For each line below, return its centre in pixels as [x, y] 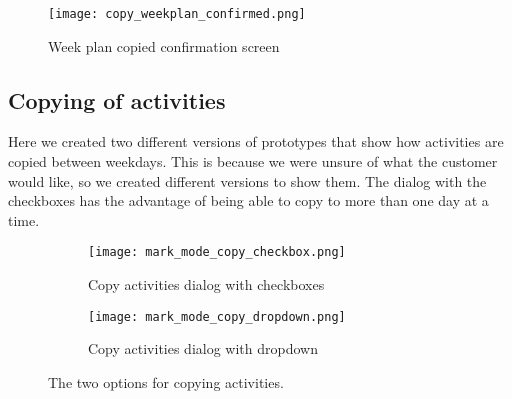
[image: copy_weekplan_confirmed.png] [177, 14]
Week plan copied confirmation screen [164, 45]
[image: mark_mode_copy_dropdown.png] [217, 316]
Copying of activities [117, 99]
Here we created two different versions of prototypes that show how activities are [256, 141]
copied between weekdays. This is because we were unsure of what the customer [253, 161]
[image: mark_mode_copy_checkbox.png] [217, 252]
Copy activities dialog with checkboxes [206, 284]
